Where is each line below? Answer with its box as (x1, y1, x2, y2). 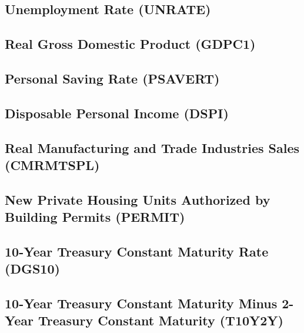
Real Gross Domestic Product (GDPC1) (5, 35, 256, 53)
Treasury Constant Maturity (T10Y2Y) (38, 311, 283, 329)
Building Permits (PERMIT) (5, 208, 185, 226)
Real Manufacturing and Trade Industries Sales (5, 138, 300, 156)
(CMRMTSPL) (5, 155, 100, 174)
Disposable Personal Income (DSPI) (5, 104, 229, 122)
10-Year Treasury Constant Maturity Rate (5, 242, 269, 260)
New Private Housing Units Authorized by (5, 190, 270, 208)
